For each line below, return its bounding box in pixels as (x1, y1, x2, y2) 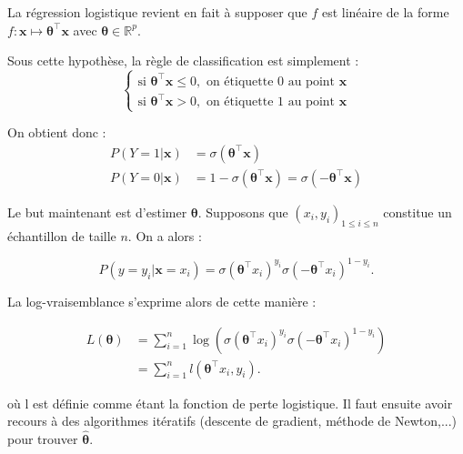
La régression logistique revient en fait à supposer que (7, 3, 307, 21)
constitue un (383, 203, 452, 221)
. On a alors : (127, 226, 202, 245)
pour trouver (7, 429, 78, 448)
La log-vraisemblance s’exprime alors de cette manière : (7, 291, 317, 310)
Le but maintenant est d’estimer (7, 203, 187, 221)
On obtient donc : (7, 123, 106, 142)
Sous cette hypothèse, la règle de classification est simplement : (7, 51, 359, 70)
